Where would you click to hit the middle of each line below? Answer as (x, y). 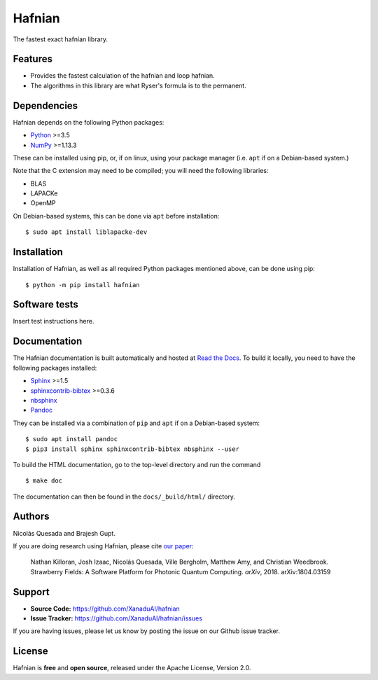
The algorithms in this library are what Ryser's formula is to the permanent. (138, 85)
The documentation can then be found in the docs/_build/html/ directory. (124, 497)
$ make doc (44, 481)
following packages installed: (55, 368)
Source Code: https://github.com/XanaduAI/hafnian (105, 609)
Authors (31, 516)
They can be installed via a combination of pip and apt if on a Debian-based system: (136, 423)
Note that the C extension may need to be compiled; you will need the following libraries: (141, 171)
